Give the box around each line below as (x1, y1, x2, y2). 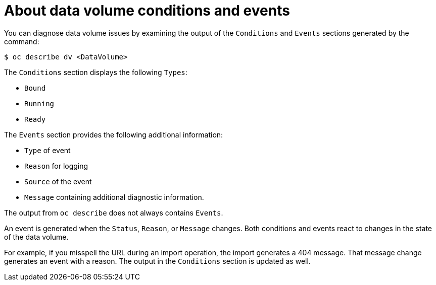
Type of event (24, 146, 71, 155)
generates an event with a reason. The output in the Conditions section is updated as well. (4, 256, 311, 265)
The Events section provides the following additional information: (4, 130, 223, 139)
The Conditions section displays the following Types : (4, 67, 187, 77)
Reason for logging (24, 161, 88, 170)
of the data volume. (4, 232, 69, 241)
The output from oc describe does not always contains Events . (4, 208, 223, 217)
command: (4, 37, 39, 46)
